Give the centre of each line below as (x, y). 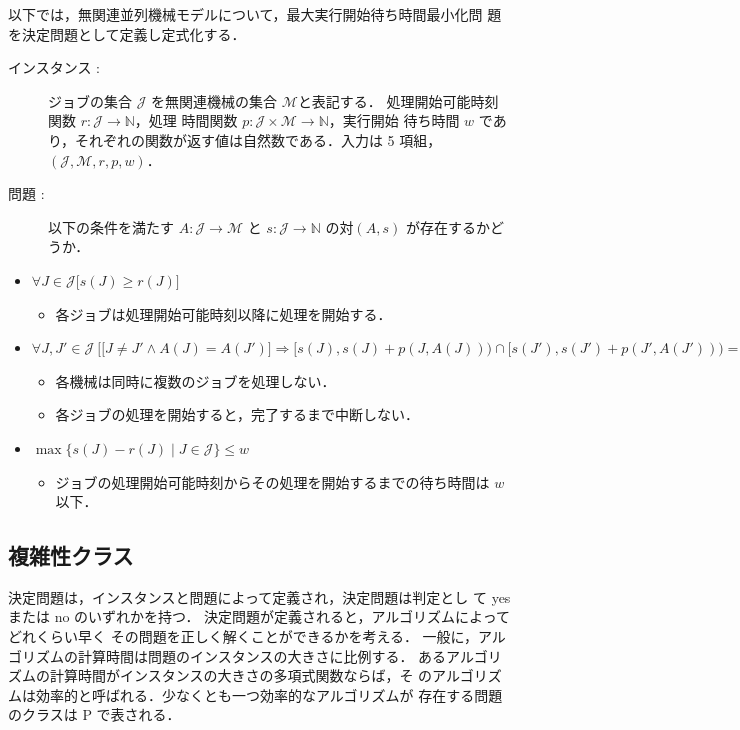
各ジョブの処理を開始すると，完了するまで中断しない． (237, 414)
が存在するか (447, 226)
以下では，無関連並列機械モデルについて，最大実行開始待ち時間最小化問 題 (255, 14)
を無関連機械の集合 (214, 100)
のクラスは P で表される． (94, 714)
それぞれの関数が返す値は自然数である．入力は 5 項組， (258, 139)
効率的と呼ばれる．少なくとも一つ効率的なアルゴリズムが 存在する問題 (269, 694)
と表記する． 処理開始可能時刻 (398, 100)
